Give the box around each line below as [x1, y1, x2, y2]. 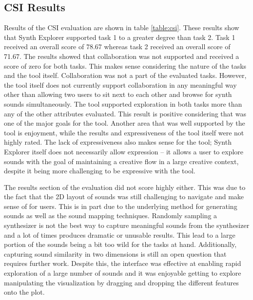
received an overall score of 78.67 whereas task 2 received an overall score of [4, 41, 231, 52]
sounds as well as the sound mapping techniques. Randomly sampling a [4, 210, 217, 221]
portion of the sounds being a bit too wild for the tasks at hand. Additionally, [4, 239, 237, 249]
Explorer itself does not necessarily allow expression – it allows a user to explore [4, 146, 244, 156]
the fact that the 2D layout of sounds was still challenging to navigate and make [4, 191, 244, 202]
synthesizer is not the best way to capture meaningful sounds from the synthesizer [4, 220, 250, 230]
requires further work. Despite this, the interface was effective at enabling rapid [4, 258, 241, 268]
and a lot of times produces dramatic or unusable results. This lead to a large [4, 229, 235, 240]
